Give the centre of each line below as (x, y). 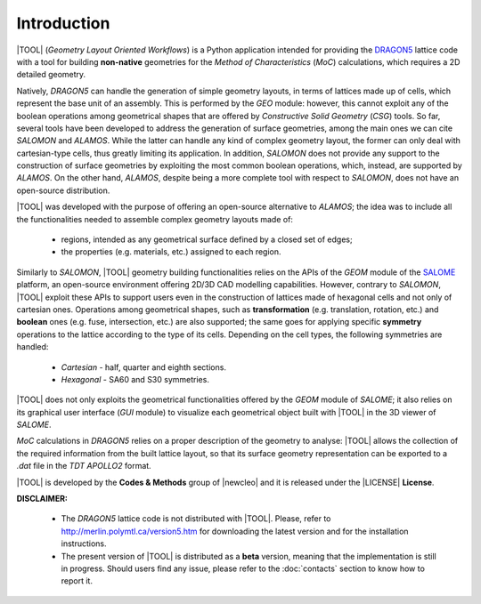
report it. (77, 581)
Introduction (63, 23)
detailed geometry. (51, 75)
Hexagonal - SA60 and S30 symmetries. (135, 379)
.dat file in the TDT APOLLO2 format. (84, 466)
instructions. (84, 544)
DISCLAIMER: (42, 499)
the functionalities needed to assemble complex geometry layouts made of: (155, 219)
